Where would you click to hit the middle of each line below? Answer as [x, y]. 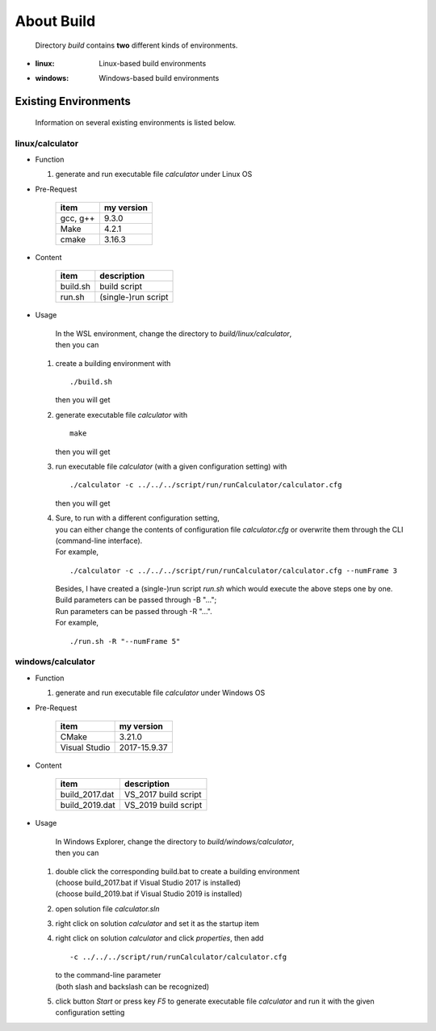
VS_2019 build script [163, 806]
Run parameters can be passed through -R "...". [134, 611]
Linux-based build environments [153, 63]
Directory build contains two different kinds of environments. [136, 45]
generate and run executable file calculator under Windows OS [160, 693]
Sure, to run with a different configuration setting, [137, 518]
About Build [55, 21]
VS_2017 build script [163, 794]
